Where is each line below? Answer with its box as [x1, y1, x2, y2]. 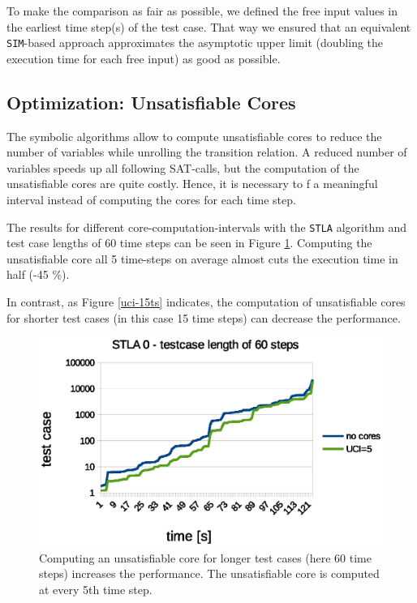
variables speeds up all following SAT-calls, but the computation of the [6, 159, 359, 176]
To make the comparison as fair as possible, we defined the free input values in [6, 2, 398, 19]
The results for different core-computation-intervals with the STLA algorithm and [6, 218, 407, 235]
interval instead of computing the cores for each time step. [6, 191, 296, 208]
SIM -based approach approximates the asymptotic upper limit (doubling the [6, 34, 384, 51]
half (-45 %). [6, 266, 70, 283]
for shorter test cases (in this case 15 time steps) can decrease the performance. [6, 309, 401, 326]
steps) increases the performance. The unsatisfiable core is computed [39, 565, 380, 582]
